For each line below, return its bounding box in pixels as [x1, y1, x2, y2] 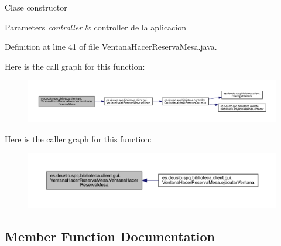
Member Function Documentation [5, 227, 215, 245]
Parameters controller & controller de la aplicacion [5, 20, 187, 33]
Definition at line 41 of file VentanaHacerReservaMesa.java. [5, 40, 217, 53]
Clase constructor [5, 1, 67, 13]
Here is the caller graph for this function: [5, 132, 152, 145]
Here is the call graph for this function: [5, 60, 145, 72]
